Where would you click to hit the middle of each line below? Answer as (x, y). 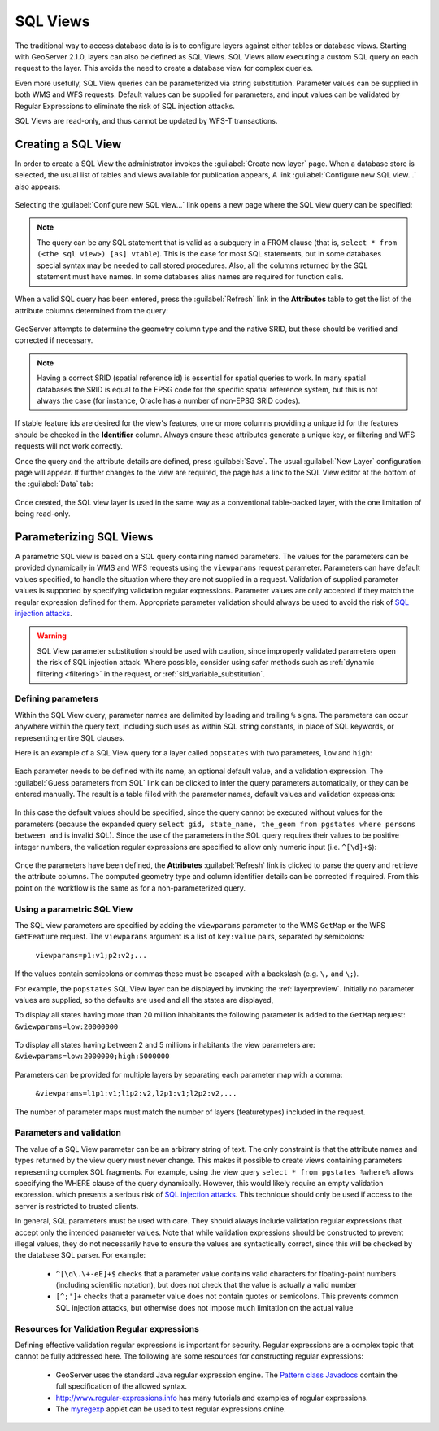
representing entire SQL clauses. (70, 737)
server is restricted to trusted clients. (77, 1206)
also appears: (38, 186)
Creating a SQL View (68, 144)
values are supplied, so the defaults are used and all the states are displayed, (144, 1000)
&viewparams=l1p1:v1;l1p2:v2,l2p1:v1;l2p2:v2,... (136, 1094)
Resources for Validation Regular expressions (107, 1328)
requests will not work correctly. (69, 446)
